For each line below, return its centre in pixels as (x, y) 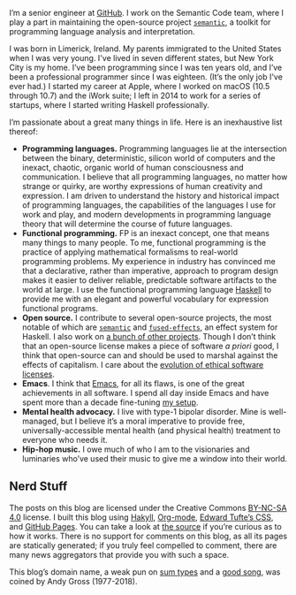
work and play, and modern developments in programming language (146, 214)
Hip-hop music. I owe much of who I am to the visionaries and (136, 449)
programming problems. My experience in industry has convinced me (148, 261)
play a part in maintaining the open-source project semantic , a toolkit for (140, 22)
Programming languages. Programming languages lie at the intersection (154, 149)
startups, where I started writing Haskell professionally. (110, 105)
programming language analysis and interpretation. (102, 31)
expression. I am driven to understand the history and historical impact (151, 195)
